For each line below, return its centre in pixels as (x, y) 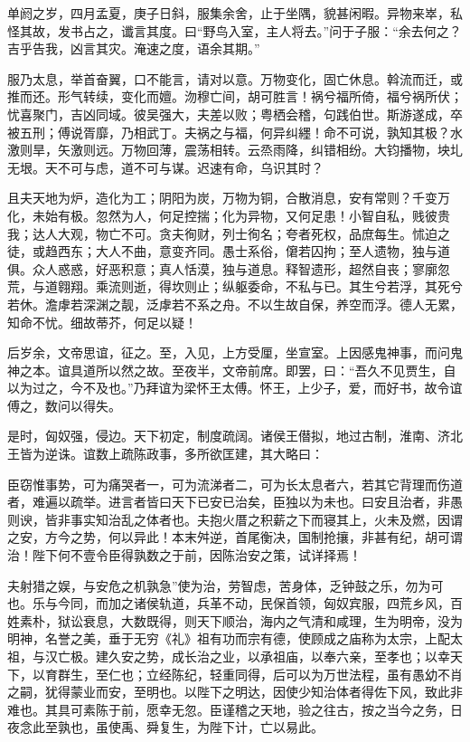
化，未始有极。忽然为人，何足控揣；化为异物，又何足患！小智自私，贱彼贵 (229, 215)
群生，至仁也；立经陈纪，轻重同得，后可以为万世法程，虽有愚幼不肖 (260, 674)
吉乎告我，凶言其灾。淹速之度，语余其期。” (134, 48)
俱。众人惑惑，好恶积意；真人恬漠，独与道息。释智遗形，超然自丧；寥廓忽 (229, 268)
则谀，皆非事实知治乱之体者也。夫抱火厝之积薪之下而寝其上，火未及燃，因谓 (235, 519)
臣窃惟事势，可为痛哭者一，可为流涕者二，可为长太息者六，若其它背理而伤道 (235, 484)
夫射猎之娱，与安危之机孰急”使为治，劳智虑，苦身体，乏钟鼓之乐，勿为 (219, 585)
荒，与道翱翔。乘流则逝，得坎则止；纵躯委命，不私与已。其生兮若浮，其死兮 (235, 286)
